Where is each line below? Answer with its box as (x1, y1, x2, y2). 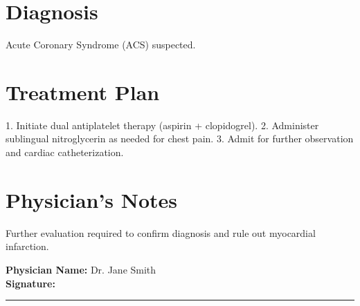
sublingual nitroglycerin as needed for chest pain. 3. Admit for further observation (6, 131, 354, 146)
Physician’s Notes (6, 185, 178, 213)
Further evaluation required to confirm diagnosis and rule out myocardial (6, 225, 316, 240)
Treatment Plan (6, 77, 160, 106)
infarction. (6, 239, 49, 254)
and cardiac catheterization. (6, 145, 124, 160)
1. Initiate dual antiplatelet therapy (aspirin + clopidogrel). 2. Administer (6, 117, 319, 132)
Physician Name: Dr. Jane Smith (6, 262, 156, 276)
